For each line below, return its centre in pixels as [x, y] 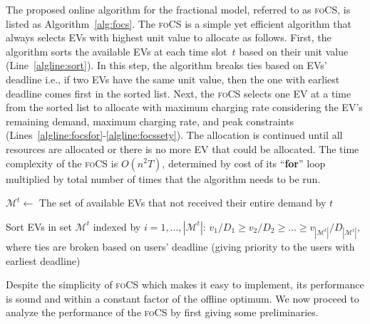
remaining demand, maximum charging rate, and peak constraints [150, 121]
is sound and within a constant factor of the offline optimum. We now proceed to [183, 298]
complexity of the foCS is [62, 163]
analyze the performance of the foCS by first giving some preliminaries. [162, 312]
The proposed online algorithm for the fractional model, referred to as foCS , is [178, 9]
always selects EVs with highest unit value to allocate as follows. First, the [169, 37]
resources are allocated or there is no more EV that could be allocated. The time [183, 148]
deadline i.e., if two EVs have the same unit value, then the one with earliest [173, 79]
